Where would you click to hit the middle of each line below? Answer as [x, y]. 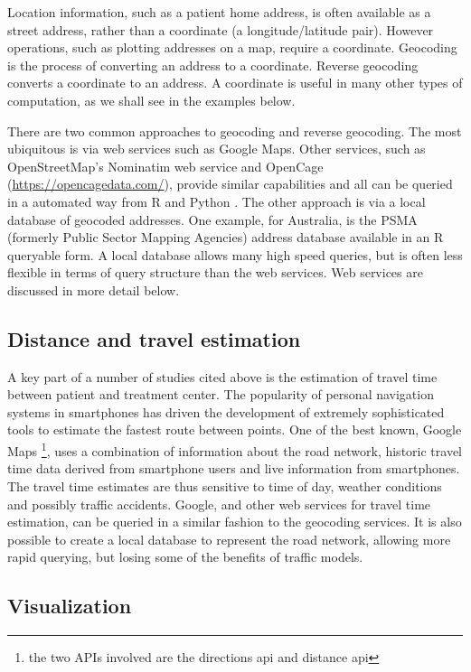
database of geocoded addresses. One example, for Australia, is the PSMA [212, 219]
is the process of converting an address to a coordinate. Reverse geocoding [213, 65]
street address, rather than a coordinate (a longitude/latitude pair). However [221, 29]
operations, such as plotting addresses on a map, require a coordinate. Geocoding [232, 47]
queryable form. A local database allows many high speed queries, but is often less [235, 254]
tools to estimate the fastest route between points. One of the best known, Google [235, 429]
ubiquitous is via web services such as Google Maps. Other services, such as [217, 149]
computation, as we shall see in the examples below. [151, 100]
